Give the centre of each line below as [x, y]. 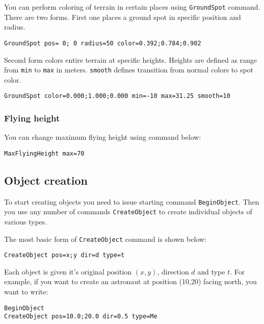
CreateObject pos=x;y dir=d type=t [64, 255]
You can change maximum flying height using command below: [103, 137]
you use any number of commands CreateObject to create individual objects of [128, 211]
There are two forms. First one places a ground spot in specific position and [123, 17]
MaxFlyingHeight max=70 [44, 153]
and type [211, 271]
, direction [173, 271]
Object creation [46, 180]
